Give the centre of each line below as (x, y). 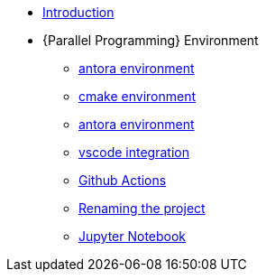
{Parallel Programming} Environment (151, 40)
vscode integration (134, 152)
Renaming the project (142, 208)
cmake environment (138, 96)
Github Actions (123, 180)
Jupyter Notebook (133, 236)
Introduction (78, 12)
